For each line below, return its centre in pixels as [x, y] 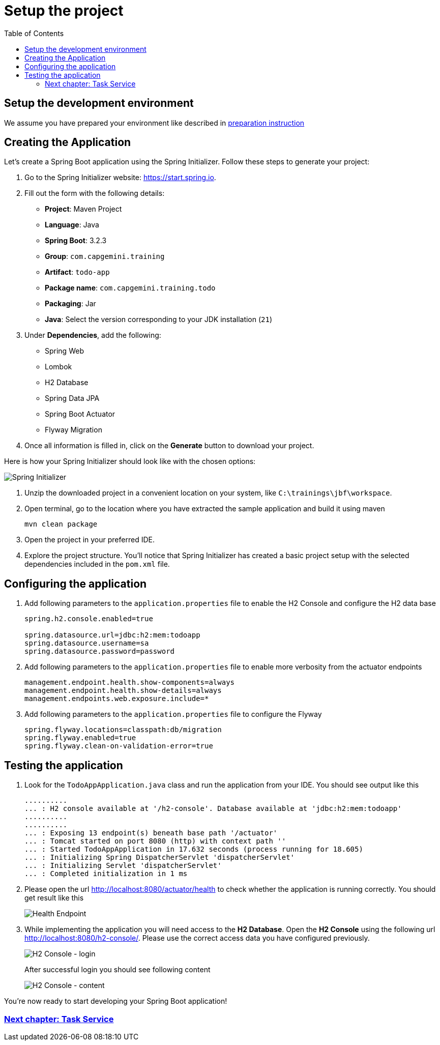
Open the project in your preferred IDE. [90, 540]
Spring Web [64, 351]
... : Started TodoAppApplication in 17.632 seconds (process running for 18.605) [194, 849]
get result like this [54, 898]
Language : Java [72, 225]
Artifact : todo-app [77, 272]
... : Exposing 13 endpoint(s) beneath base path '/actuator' [151, 833]
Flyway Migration [74, 430]
